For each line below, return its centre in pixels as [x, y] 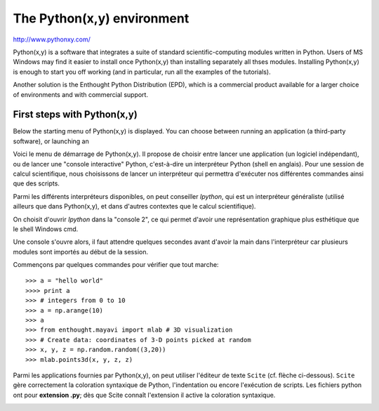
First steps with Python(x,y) [75, 115]
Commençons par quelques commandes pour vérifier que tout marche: [116, 265]
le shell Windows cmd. [46, 229]
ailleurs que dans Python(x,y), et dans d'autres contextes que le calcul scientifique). [134, 207]
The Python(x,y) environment [101, 18]
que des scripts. [36, 183]
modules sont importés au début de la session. [81, 252]
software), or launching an [51, 141]
